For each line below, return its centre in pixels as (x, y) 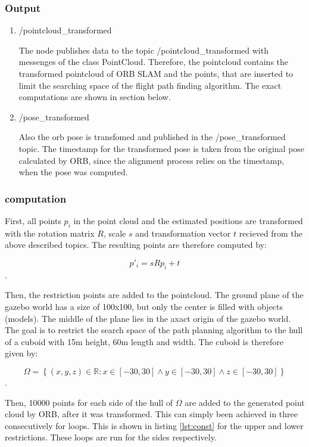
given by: (21, 353)
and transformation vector (183, 233)
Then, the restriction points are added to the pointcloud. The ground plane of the (154, 295)
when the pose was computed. (73, 172)
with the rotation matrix (50, 233)
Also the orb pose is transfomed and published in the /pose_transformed (152, 137)
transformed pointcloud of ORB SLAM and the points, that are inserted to (156, 73)
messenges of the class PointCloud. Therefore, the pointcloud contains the (154, 62)
